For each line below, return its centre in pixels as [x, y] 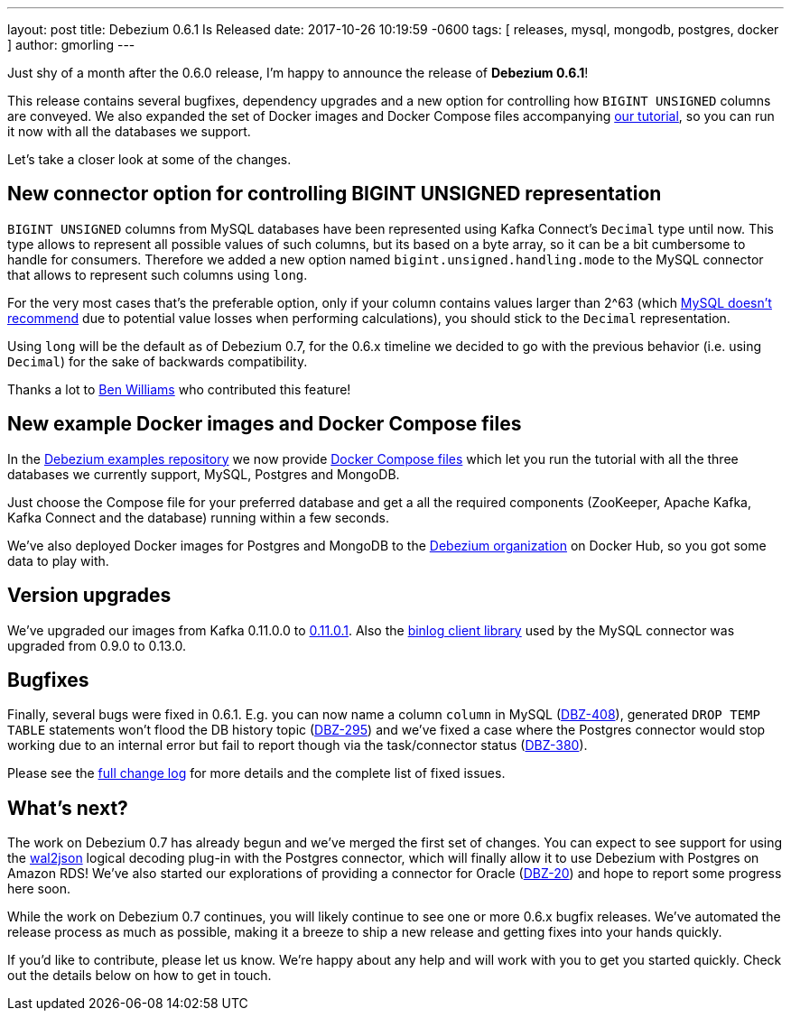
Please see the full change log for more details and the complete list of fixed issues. [256, 773]
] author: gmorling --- [71, 45]
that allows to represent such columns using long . [158, 274]
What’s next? [68, 808]
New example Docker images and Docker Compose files [265, 424]
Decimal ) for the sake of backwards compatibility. [158, 361]
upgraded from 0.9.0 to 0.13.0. [97, 645]
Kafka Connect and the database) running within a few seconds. [198, 517]
